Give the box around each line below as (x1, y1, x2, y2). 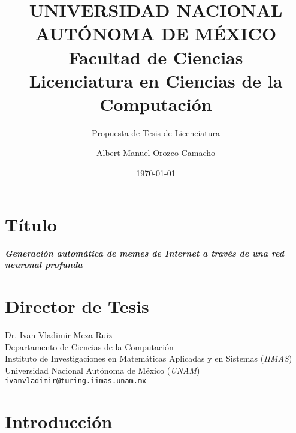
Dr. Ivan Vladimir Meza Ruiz (5, 328, 113, 341)
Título (5, 212, 57, 236)
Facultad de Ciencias (68, 44, 243, 69)
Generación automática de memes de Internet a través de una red (5, 246, 285, 259)
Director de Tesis (5, 293, 149, 318)
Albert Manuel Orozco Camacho (96, 146, 215, 159)
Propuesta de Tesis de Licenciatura (91, 126, 221, 139)
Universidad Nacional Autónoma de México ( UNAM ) (5, 363, 200, 376)
